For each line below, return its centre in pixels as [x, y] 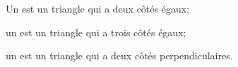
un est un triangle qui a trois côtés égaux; [96, 32]
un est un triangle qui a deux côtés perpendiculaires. [119, 55]
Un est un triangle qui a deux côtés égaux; [97, 8]
